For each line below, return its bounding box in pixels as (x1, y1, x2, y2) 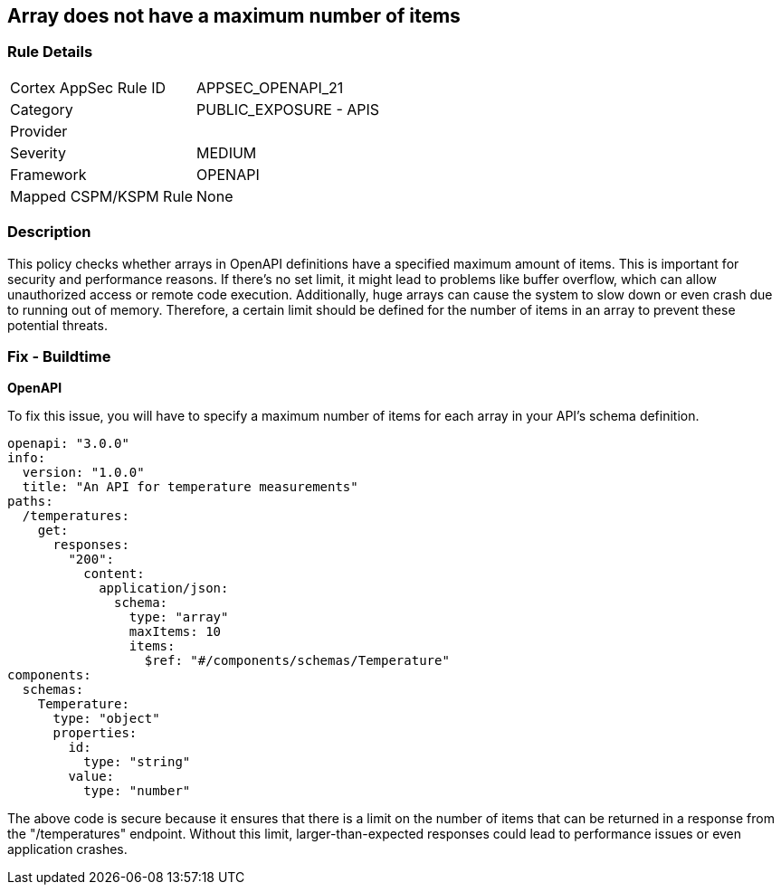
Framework (10, 165, 87, 184)
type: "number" (83, 783, 191, 799)
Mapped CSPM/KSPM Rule (10, 186, 194, 205)
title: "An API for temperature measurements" (22, 479, 358, 495)
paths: (7, 494, 53, 509)
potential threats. (7, 317, 108, 333)
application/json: (99, 581, 229, 596)
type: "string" (83, 754, 191, 770)
